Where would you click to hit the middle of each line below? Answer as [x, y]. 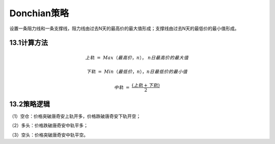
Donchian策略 [39, 13]
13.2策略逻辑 [30, 104]
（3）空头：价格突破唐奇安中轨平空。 [49, 135]
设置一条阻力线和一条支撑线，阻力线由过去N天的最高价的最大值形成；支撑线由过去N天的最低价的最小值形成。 [124, 28]
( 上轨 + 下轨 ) [146, 85]
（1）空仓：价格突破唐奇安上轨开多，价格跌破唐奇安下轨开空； [75, 116]
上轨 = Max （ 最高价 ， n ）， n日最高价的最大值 [137, 58]
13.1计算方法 [29, 43]
